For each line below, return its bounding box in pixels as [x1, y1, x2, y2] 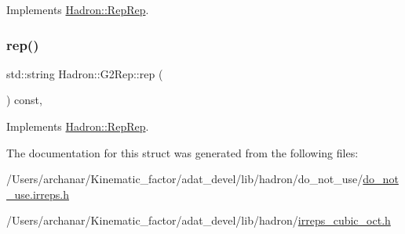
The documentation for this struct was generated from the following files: [6, 144, 359, 160]
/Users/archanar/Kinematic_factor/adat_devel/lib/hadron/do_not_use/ [6, 171, 363, 187]
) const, [6, 92, 42, 108]
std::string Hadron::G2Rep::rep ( [6, 65, 163, 81]
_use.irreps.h [6, 185, 69, 202]
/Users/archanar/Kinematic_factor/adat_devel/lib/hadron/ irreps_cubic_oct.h [6, 212, 391, 229]
